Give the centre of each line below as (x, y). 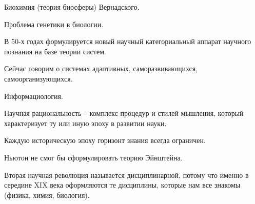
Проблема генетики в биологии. (54, 24)
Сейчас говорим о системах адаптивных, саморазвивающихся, (101, 68)
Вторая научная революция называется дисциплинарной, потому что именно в (126, 175)
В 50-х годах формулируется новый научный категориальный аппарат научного (128, 41)
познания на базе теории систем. (55, 51)
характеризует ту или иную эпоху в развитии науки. (85, 123)
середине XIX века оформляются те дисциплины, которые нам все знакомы (122, 185)
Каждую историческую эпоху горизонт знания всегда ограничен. (105, 140)
